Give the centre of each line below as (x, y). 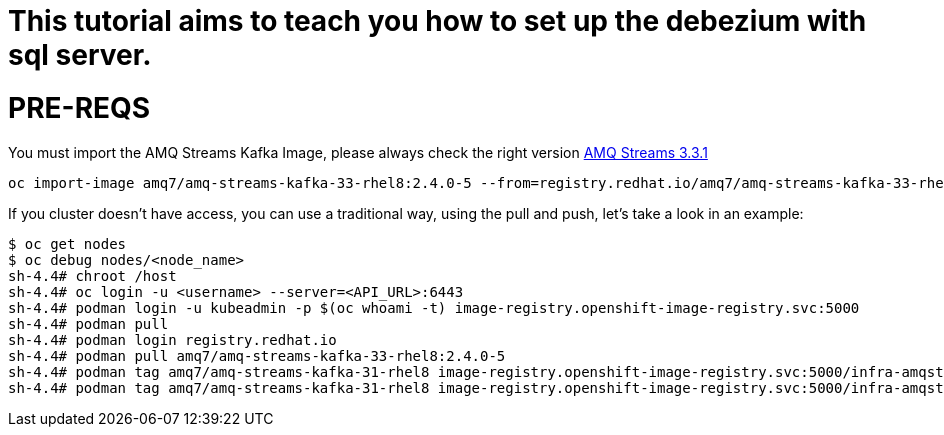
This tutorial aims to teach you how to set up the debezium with (437, 21)
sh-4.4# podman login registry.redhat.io (172, 339)
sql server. (80, 55)
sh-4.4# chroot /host (92, 275)
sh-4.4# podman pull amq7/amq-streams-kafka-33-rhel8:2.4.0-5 (257, 355)
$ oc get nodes (67, 243)
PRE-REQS (79, 107)
